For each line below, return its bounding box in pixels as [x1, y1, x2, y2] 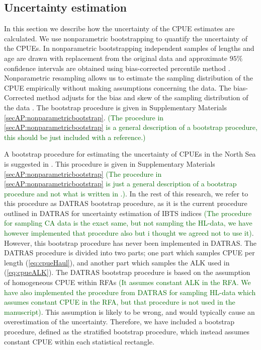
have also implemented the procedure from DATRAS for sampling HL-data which [4, 287, 256, 297]
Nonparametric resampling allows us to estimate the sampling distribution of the [4, 73, 253, 83]
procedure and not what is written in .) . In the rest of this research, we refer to [4, 188, 248, 198]
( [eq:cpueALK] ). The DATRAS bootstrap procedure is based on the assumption [4, 267, 250, 277]
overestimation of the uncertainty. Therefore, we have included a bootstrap [4, 316, 235, 327]
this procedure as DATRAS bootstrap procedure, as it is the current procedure [4, 198, 247, 208]
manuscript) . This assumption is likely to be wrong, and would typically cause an [4, 306, 255, 317]
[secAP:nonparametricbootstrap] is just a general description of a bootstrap [4, 178, 237, 189]
